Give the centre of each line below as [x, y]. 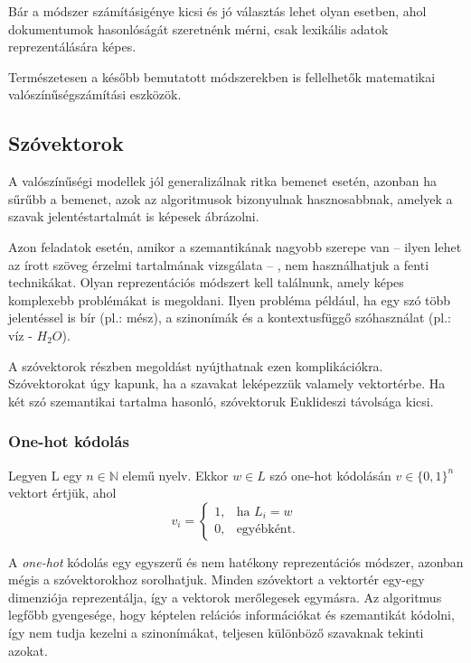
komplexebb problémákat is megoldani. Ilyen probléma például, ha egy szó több [230, 299]
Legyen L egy [45, 475]
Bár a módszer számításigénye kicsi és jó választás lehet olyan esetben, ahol [217, 11]
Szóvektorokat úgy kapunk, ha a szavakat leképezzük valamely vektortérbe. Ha [227, 383]
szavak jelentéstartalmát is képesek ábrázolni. [134, 216]
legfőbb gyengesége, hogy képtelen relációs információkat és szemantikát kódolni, [231, 615]
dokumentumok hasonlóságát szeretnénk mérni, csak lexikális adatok [198, 28]
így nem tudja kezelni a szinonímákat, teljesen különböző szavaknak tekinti [216, 633]
